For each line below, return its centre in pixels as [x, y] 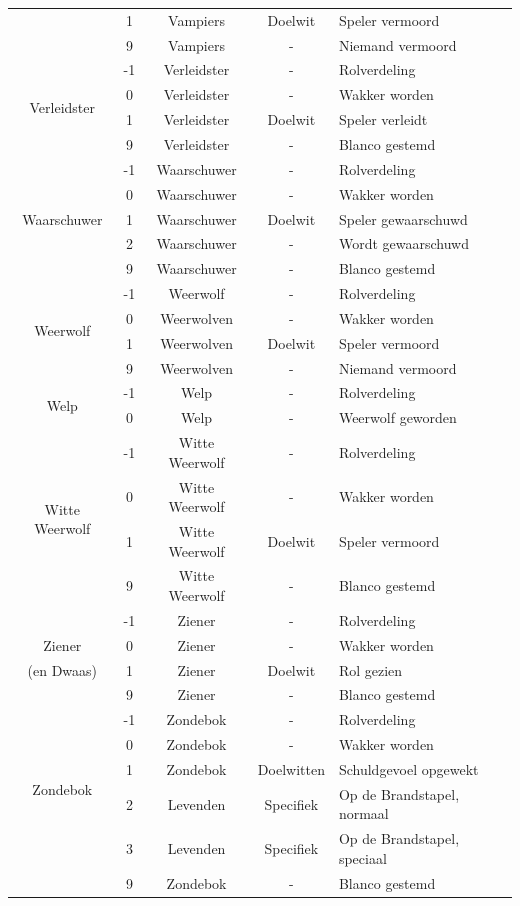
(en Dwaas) [62, 669]
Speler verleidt [383, 119]
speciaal [362, 857]
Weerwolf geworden [397, 417]
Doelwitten [291, 768]
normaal [363, 813]
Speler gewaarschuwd [403, 218]
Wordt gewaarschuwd [403, 243]
